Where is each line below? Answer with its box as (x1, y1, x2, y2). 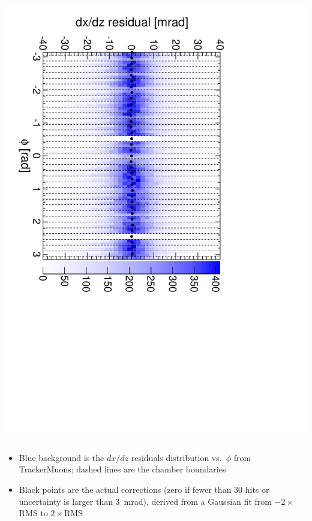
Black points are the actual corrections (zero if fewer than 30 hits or (19, 483, 269, 495)
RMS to (19, 507, 48, 519)
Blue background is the (19, 451, 104, 463)
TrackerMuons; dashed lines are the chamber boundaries (19, 463, 226, 475)
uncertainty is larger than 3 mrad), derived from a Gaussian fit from (19, 495, 272, 507)
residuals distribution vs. (131, 451, 222, 463)
